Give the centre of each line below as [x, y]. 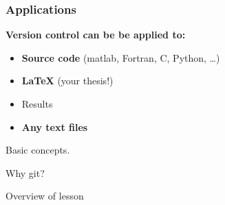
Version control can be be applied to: [96, 35]
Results [37, 104]
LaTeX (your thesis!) [67, 81]
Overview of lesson [45, 196]
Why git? [25, 172]
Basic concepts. [38, 150]
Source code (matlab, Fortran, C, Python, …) [121, 57]
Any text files [55, 126]
